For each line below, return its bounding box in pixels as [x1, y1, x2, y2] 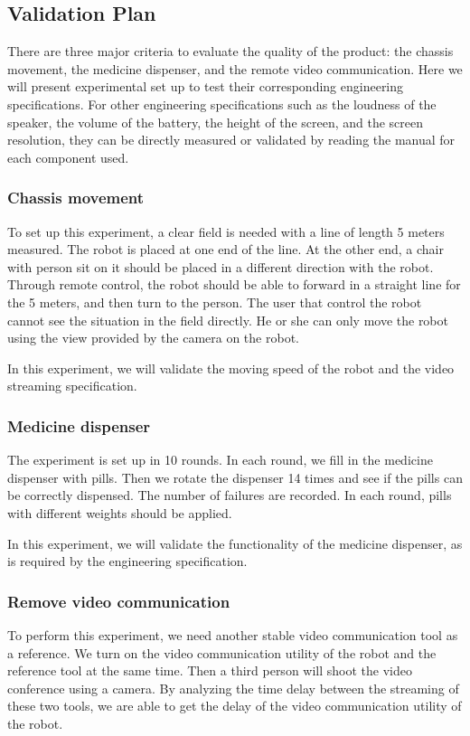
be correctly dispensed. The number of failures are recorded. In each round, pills [7, 486, 452, 505]
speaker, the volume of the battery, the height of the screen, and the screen [7, 112, 424, 131]
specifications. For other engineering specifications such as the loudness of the [7, 94, 437, 113]
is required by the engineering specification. [7, 552, 248, 571]
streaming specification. [7, 376, 137, 395]
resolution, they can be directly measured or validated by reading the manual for [7, 130, 456, 149]
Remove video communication [7, 590, 230, 612]
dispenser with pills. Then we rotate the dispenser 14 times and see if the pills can [7, 467, 463, 486]
